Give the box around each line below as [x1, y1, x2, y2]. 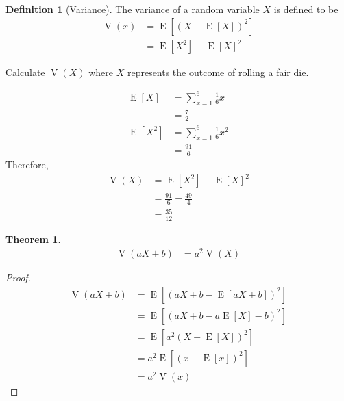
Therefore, [5, 157, 49, 172]
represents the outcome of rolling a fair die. [127, 65, 309, 79]
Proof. [5, 270, 31, 284]
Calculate [5, 65, 45, 79]
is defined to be [273, 2, 339, 16]
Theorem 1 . [5, 232, 61, 246]
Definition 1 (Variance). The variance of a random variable [5, 2, 260, 16]
